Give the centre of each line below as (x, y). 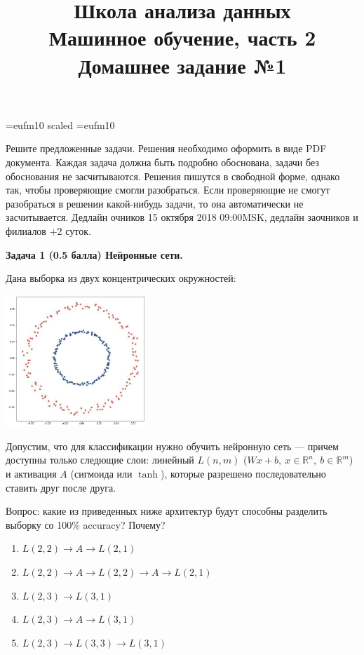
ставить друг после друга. (61, 487)
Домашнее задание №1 (182, 65)
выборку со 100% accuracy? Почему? (86, 524)
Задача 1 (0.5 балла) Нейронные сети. (94, 254)
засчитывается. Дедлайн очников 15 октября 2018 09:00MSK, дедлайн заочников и (182, 217)
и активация (31, 474)
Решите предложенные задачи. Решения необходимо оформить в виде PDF (166, 148)
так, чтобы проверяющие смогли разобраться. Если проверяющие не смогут (168, 190)
